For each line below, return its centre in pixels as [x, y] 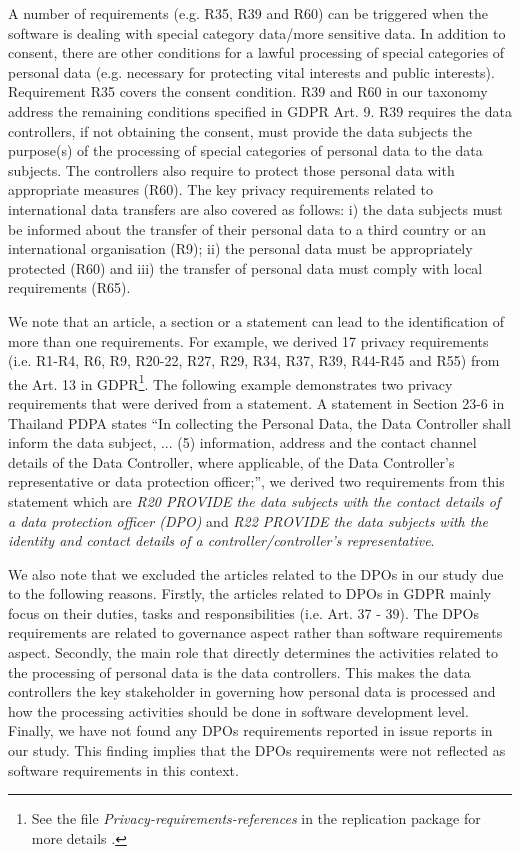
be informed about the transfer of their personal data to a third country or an [247, 228]
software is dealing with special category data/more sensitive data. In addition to [257, 32]
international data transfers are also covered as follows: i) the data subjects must [255, 208]
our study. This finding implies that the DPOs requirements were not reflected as [257, 750]
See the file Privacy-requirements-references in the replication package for [256, 818]
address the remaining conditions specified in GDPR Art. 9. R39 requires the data [260, 110]
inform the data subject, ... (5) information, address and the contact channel [242, 442]
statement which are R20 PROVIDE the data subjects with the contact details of [254, 500]
